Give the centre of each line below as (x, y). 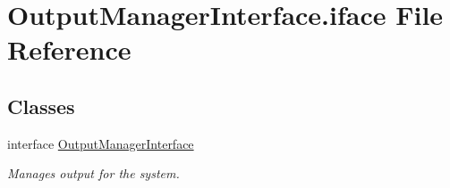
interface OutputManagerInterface (101, 143)
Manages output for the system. (93, 173)
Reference (69, 49)
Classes (41, 106)
